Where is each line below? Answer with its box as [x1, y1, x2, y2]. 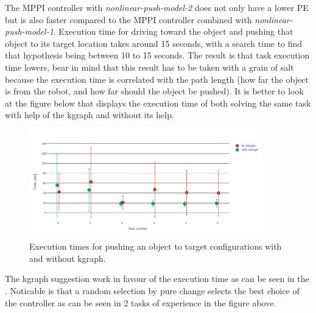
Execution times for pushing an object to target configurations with [29, 240, 282, 253]
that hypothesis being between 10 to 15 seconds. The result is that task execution [5, 49, 310, 62]
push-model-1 [5, 25, 54, 38]
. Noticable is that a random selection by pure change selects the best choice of [5, 284, 300, 297]
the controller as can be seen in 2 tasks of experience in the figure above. [5, 296, 276, 309]
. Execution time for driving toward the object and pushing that [53, 25, 293, 38]
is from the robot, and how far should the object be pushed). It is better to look [5, 85, 304, 97]
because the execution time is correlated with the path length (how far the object [5, 72, 309, 85]
